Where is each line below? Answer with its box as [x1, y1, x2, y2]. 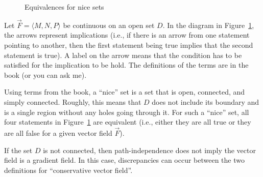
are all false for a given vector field [4, 127, 112, 138]
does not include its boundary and [152, 96, 259, 107]
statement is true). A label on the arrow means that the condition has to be [4, 49, 242, 60]
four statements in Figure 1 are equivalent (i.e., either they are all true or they [4, 116, 251, 127]
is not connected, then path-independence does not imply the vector [43, 144, 256, 155]
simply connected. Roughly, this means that [4, 96, 141, 107]
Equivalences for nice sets [25, 2, 104, 12]
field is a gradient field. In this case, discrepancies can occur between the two [4, 155, 245, 165]
